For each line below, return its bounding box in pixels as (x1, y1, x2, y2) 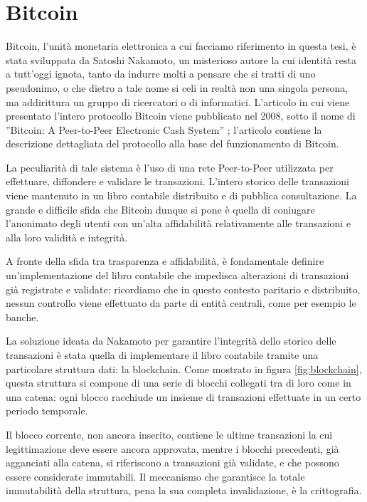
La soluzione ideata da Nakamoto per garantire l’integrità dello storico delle (6, 333, 336, 348)
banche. (6, 309, 39, 324)
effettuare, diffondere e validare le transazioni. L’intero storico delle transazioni (6, 174, 349, 189)
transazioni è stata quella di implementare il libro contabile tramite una (6, 347, 319, 362)
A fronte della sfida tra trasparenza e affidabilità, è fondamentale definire (6, 253, 324, 268)
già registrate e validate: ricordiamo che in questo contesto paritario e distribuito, (6, 281, 361, 296)
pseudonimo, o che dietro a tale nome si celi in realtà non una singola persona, (6, 80, 349, 95)
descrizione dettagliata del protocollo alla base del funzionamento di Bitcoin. (6, 136, 339, 151)
